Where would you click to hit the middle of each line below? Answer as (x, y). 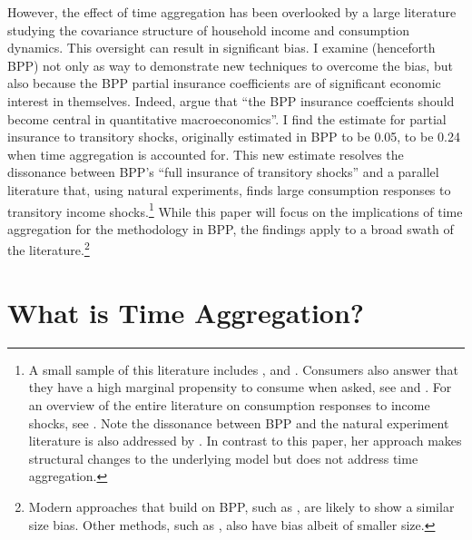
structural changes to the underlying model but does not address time (223, 458)
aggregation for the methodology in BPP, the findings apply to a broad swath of (231, 228)
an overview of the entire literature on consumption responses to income (229, 404)
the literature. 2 (49, 249)
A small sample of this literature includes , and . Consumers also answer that (244, 369)
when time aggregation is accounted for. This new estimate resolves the (206, 154)
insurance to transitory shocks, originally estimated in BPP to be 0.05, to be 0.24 (234, 137)
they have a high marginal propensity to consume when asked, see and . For (240, 387)
